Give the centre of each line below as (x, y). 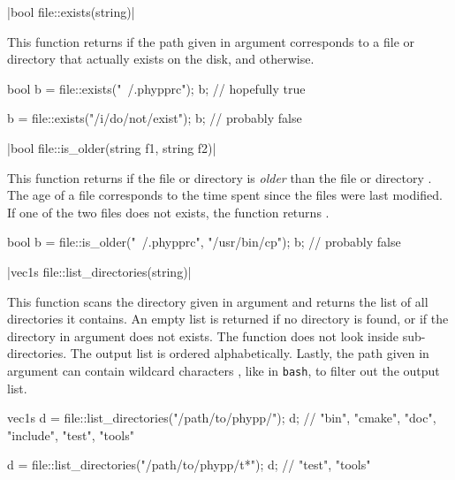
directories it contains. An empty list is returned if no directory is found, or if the (228, 319)
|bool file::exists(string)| (71, 11)
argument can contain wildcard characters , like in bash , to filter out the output (224, 370)
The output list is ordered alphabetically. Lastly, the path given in (250, 353)
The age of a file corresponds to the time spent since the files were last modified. (225, 195)
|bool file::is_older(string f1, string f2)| (112, 147)
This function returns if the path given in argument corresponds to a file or (211, 41)
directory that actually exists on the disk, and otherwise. (161, 59)
